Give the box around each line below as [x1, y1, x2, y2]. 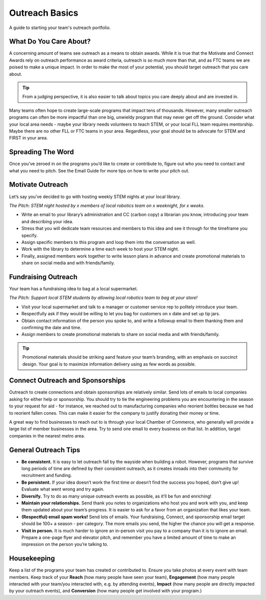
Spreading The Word [9, 148, 74, 156]
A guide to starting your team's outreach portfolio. [9, 25, 111, 31]
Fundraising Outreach [9, 272, 78, 281]
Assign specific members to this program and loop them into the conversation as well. [21, 239, 196, 245]
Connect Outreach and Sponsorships [9, 376, 126, 385]
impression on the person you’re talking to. [21, 541, 108, 547]
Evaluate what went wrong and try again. [21, 486, 104, 492]
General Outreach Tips [9, 446, 80, 454]
